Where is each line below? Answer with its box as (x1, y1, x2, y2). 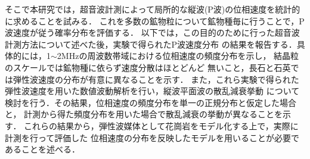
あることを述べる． (5, 143, 80, 155)
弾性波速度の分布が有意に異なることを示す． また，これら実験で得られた (13, 73, 299, 85)
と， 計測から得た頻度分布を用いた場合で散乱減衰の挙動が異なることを (5, 108, 283, 120)
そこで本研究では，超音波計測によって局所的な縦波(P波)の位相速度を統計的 (5, 3, 300, 15)
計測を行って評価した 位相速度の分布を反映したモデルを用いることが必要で (5, 131, 299, 144)
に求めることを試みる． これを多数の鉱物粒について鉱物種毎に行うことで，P (5, 14, 305, 27)
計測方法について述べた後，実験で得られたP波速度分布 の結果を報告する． (5, 38, 297, 50)
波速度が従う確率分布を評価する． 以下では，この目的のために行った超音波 (5, 26, 300, 39)
